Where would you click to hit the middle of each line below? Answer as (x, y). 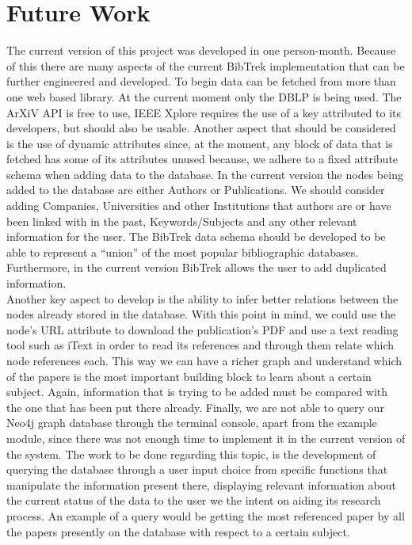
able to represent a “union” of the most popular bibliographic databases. (183, 252)
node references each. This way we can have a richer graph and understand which (204, 360)
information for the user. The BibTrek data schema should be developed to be (196, 236)
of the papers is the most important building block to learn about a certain (189, 376)
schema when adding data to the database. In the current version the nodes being (205, 174)
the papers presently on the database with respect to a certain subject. (178, 531)
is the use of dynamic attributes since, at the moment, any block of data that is (200, 143)
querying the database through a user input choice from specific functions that (197, 469)
